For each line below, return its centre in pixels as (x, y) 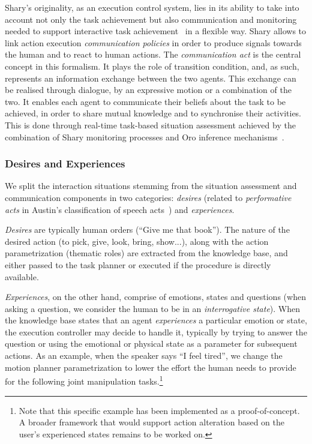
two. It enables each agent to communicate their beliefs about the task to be (145, 101)
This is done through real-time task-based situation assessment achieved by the (150, 124)
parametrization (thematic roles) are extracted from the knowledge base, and (146, 253)
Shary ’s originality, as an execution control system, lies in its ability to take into (152, 7)
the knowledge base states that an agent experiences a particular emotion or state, (156, 320)
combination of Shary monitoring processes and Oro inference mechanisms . (145, 136)
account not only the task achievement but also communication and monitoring (151, 19)
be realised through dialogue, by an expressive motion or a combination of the (148, 90)
